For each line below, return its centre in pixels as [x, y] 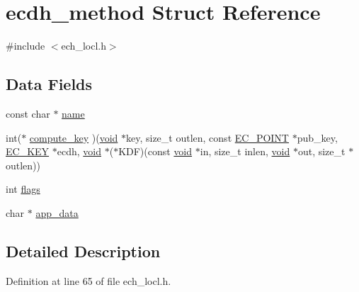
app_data [57, 212]
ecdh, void [79, 151]
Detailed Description [83, 251]
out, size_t [321, 151]
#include [25, 46]
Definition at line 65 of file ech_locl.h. [89, 280]
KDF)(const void [155, 151]
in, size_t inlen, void [245, 151]
